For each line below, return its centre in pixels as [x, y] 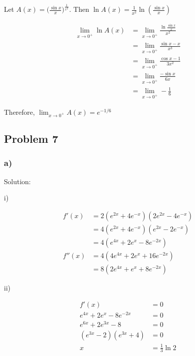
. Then [79, 9]
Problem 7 [31, 139]
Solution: [17, 181]
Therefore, [19, 112]
